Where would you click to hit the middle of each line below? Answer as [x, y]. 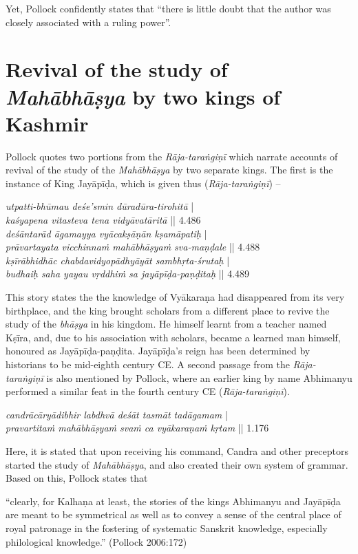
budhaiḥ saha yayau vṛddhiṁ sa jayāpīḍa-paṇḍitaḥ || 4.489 [128, 274]
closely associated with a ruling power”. [88, 22]
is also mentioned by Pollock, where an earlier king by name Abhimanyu [199, 377]
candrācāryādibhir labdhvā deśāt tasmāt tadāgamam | [117, 414]
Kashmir [47, 123]
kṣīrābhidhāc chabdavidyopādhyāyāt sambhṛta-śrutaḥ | [118, 260]
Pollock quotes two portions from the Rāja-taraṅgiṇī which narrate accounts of [172, 156]
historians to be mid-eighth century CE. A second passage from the [148, 364]
